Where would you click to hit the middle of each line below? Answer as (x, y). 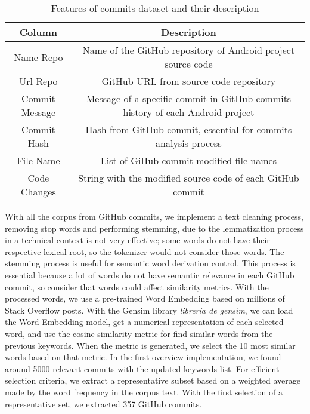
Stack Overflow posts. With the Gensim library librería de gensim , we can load (149, 310)
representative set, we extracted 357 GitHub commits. (103, 404)
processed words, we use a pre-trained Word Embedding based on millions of (145, 298)
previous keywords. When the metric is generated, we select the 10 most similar (150, 345)
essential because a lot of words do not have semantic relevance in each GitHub (150, 275)
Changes (38, 191)
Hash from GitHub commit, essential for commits (189, 129)
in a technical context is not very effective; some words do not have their (137, 240)
